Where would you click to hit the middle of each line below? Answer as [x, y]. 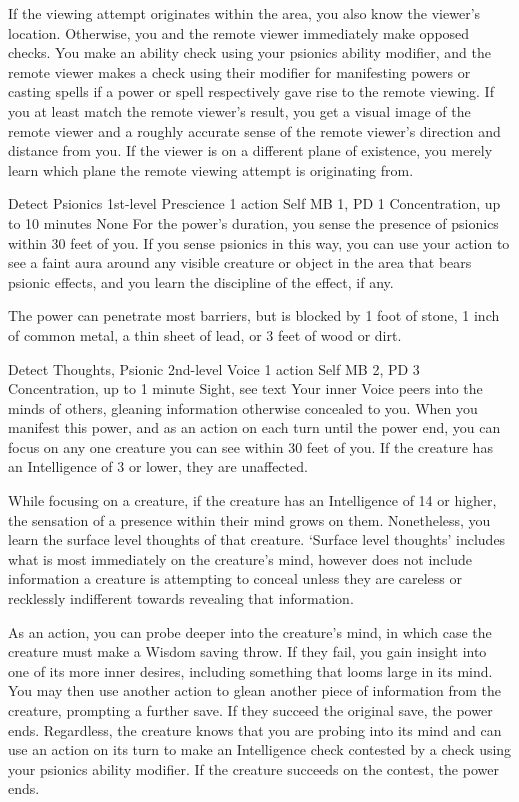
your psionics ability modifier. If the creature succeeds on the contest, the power [253, 768]
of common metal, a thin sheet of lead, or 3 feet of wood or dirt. [205, 334]
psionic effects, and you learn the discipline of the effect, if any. [201, 281]
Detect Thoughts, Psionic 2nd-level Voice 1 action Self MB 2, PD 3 [214, 368]
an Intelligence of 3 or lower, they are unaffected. [158, 466]
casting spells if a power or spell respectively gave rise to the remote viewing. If [251, 91]
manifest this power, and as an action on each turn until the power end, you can [254, 427]
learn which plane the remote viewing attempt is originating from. [211, 169]
